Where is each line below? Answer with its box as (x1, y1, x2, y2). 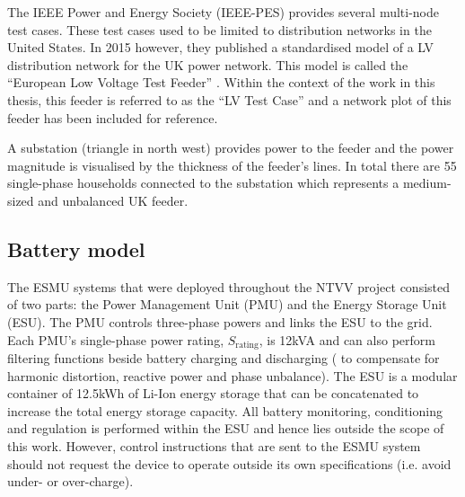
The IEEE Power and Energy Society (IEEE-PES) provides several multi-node (7, 3, 440, 21)
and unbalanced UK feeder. (38, 191, 189, 209)
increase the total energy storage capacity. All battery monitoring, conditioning (7, 401, 443, 420)
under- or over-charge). (7, 472, 134, 491)
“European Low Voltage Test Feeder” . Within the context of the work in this (7, 73, 435, 92)
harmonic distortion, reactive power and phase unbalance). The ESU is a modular (7, 366, 458, 385)
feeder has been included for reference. (7, 108, 218, 127)
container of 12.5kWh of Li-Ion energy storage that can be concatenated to (7, 384, 419, 403)
